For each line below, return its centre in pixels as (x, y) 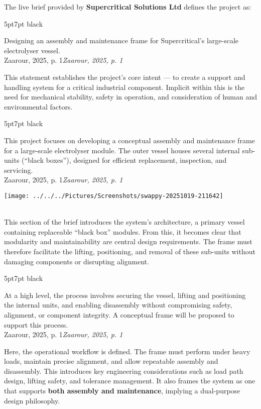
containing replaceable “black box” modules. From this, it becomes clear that (123, 231)
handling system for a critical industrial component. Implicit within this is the (124, 87)
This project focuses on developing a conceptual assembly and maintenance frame (129, 140)
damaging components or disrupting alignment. (77, 261)
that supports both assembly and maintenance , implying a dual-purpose (122, 391)
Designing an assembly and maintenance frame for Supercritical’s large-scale (121, 40)
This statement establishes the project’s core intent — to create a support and (125, 77)
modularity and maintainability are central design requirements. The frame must (128, 241)
